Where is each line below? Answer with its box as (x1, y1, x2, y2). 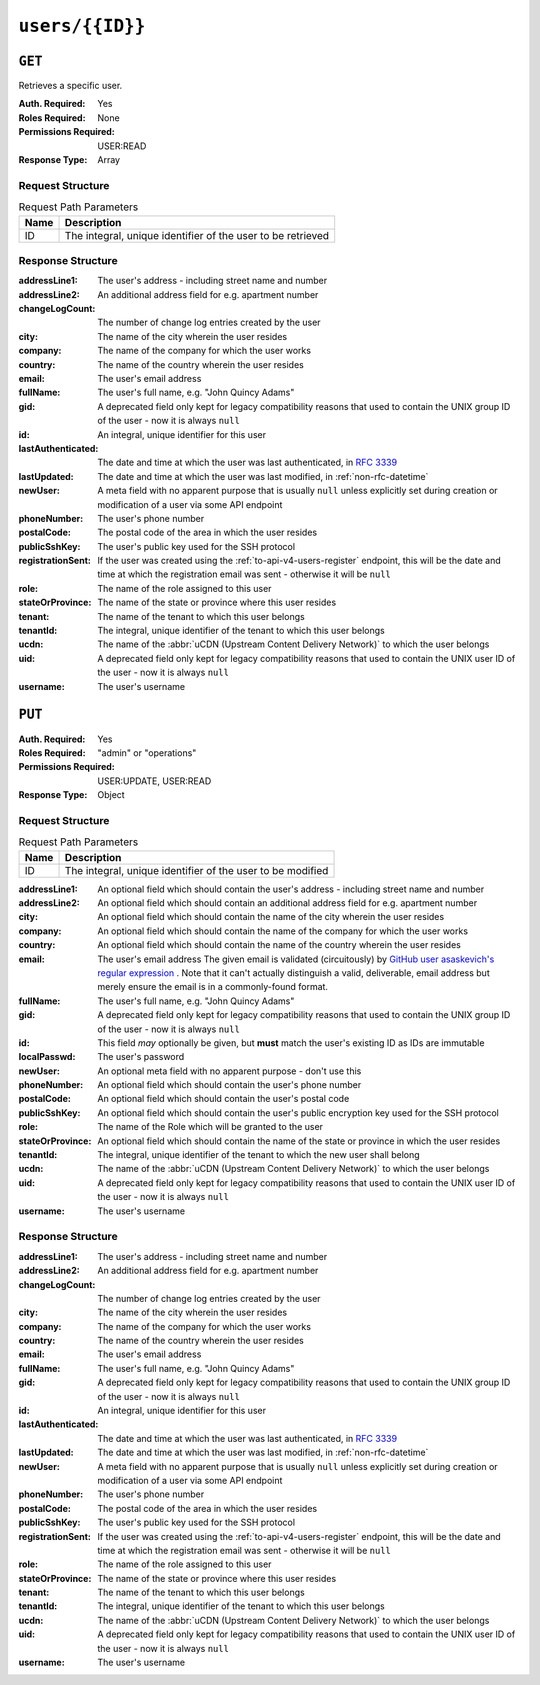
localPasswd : (18, 1051, 76, 1063)
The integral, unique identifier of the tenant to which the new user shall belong (97, 1149, 420, 1161)
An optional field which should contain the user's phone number (97, 1079, 362, 1091)
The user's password (97, 1051, 185, 1063)
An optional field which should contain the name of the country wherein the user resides (97, 939, 462, 951)
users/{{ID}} (18, 15, 146, 37)
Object (97, 789, 125, 801)
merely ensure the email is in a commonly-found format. (97, 981, 329, 993)
